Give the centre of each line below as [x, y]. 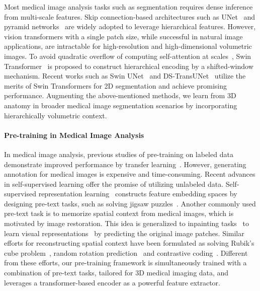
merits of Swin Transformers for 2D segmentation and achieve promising [115, 85]
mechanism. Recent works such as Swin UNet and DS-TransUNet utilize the [125, 76]
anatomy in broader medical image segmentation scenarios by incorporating [121, 105]
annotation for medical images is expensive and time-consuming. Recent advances [130, 174]
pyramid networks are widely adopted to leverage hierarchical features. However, [130, 26]
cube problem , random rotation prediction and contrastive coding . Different [126, 252]
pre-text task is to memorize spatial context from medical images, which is [119, 213]
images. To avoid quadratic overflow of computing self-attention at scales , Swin [128, 56]
